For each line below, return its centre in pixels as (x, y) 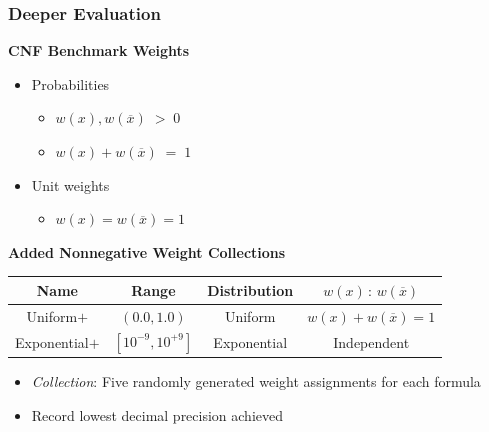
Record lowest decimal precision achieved (157, 414)
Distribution (250, 289)
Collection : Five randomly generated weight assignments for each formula (256, 381)
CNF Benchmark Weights (99, 50)
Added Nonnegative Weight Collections (147, 251)
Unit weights (70, 184)
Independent (371, 341)
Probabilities (70, 83)
